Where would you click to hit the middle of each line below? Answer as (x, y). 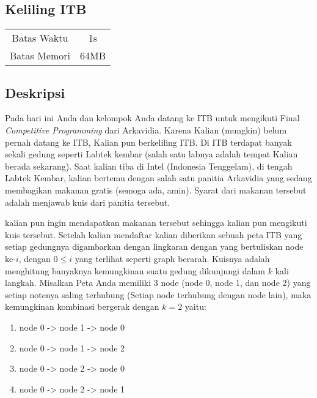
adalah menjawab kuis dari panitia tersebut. (88, 202)
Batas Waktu (40, 38)
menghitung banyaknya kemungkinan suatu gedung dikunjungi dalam (135, 270)
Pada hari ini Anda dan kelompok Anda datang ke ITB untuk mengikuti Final (152, 118)
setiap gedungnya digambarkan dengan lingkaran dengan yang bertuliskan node (154, 246)
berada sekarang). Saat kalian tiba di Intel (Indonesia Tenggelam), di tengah (149, 166)
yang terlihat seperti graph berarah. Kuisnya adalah (172, 258)
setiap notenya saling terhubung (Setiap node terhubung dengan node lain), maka (158, 294)
